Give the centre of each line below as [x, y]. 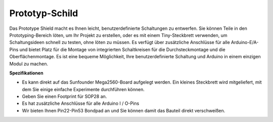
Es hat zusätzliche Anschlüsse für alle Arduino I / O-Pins [81, 103]
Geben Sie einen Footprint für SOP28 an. [64, 97]
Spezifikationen [26, 73]
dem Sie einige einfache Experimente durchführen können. [83, 89]
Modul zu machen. [29, 64]
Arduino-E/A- [245, 43]
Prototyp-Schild [44, 13]
